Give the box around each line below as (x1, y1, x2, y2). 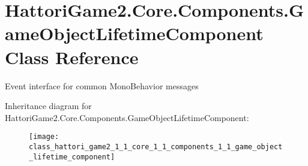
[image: (29, 132, 59, 141)
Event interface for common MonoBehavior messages (5, 79, 199, 92)
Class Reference (5, 44, 139, 69)
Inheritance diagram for (5, 99, 92, 112)
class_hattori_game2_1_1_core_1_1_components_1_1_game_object (29, 142, 283, 151)
